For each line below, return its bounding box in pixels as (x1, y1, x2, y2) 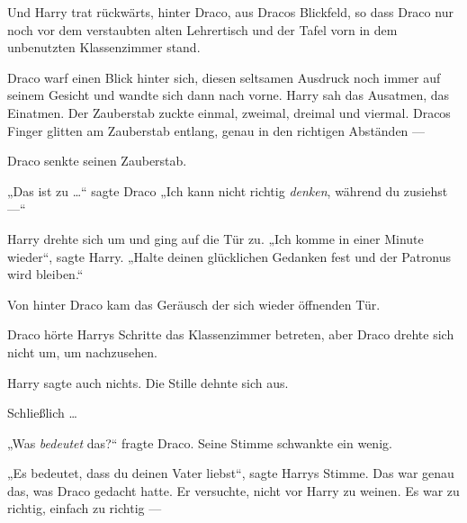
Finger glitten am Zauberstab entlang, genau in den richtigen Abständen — (7, 121, 426, 140)
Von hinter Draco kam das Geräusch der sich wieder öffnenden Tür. (7, 294, 381, 313)
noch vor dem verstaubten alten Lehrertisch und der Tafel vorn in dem (7, 20, 398, 39)
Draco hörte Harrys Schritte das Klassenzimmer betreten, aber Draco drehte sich (7, 325, 454, 344)
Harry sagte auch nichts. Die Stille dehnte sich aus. (7, 373, 289, 392)
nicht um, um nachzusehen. (7, 342, 157, 361)
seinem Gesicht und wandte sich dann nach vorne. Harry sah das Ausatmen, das (7, 86, 450, 104)
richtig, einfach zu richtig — (7, 499, 162, 518)
